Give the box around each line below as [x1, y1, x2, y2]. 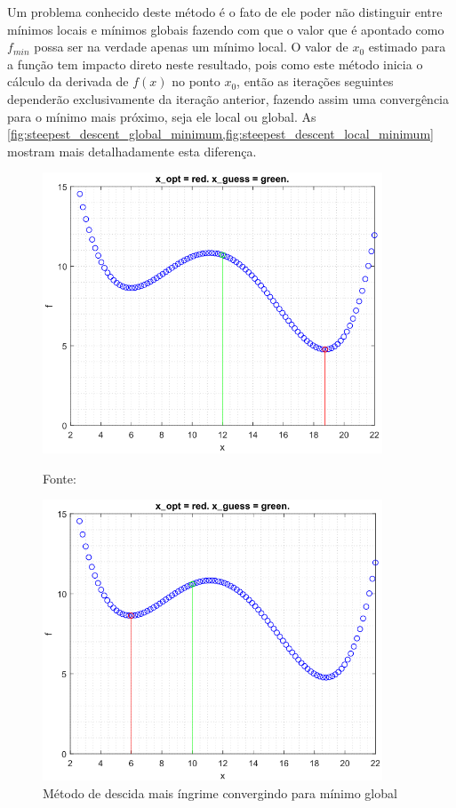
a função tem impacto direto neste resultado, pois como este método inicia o [7, 54, 423, 73]
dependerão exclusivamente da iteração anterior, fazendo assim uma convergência [7, 89, 449, 108]
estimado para [368, 37, 446, 56]
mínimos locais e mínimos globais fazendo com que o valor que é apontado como [7, 20, 444, 38]
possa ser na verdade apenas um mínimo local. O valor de [34, 37, 348, 56]
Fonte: [43, 468, 76, 487]
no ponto [172, 72, 220, 91]
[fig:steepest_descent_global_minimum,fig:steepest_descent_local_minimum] [7, 124, 434, 143]
